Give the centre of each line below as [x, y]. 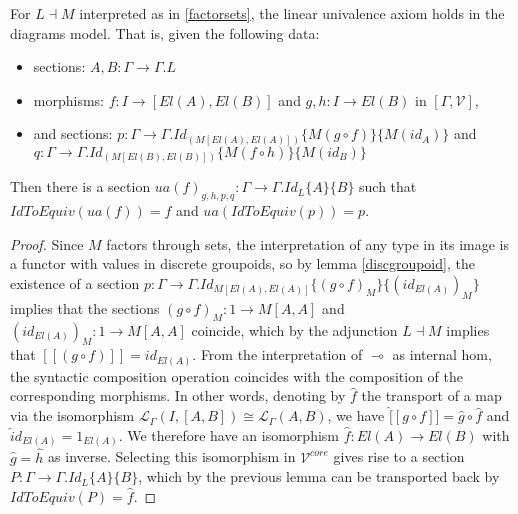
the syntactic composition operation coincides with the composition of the [237, 375]
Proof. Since [47, 243]
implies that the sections [85, 307]
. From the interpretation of [277, 354]
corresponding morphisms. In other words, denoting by [178, 395]
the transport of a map [431, 395]
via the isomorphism [72, 415]
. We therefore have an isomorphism [228, 434]
